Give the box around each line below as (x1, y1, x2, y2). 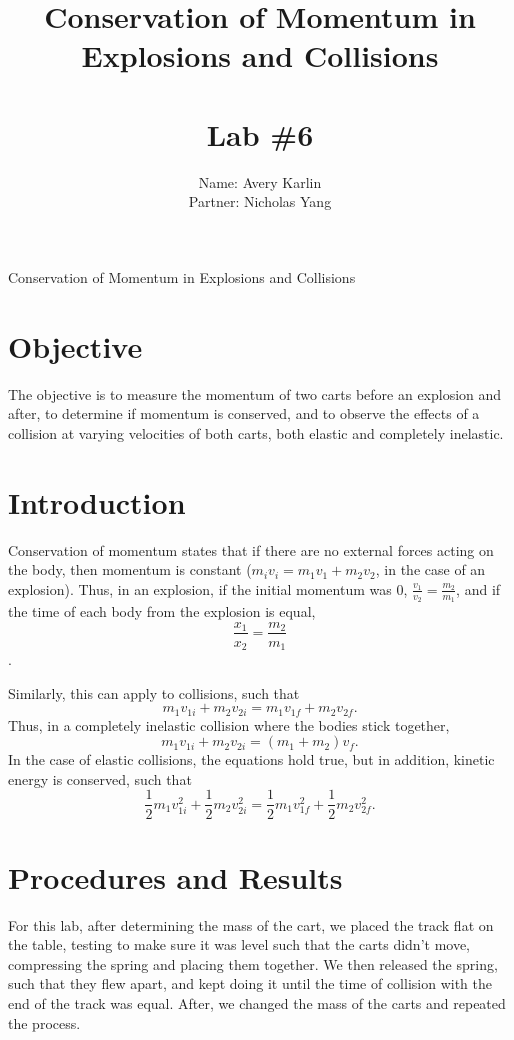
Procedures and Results (8, 856, 343, 897)
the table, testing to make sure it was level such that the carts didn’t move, (8, 934, 471, 955)
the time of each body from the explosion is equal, (8, 600, 316, 621)
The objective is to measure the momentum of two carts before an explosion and (8, 383, 502, 404)
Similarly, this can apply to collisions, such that (8, 682, 300, 703)
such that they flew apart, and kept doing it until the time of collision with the (8, 973, 492, 994)
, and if (456, 578, 501, 599)
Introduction (8, 481, 186, 522)
